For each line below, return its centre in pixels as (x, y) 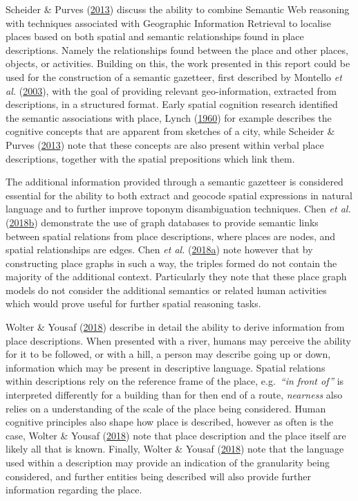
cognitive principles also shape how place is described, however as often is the (170, 422)
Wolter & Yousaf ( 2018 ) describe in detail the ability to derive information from (175, 327)
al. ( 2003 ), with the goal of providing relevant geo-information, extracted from (171, 90)
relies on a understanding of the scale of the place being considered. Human (166, 408)
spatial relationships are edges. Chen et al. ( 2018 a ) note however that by (159, 249)
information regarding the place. (74, 490)
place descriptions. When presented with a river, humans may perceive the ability (178, 340)
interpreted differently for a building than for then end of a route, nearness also (174, 395)
